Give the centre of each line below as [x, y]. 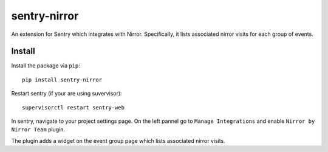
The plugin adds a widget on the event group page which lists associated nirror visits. [118, 140]
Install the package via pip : [46, 66]
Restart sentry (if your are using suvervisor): [67, 94]
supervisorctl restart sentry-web [73, 107]
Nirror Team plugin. [38, 130]
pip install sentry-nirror [62, 80]
